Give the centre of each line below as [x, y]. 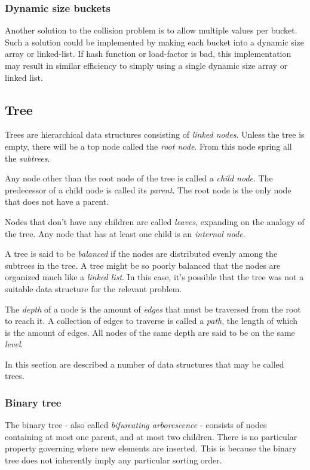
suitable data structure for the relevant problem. [93, 288]
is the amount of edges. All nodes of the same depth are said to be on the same [150, 332]
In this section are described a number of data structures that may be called [145, 364]
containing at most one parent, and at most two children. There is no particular [151, 436]
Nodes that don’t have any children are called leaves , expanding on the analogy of [155, 221]
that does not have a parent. [57, 201]
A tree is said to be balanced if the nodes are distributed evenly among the [141, 254]
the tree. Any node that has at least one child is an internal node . [125, 233]
